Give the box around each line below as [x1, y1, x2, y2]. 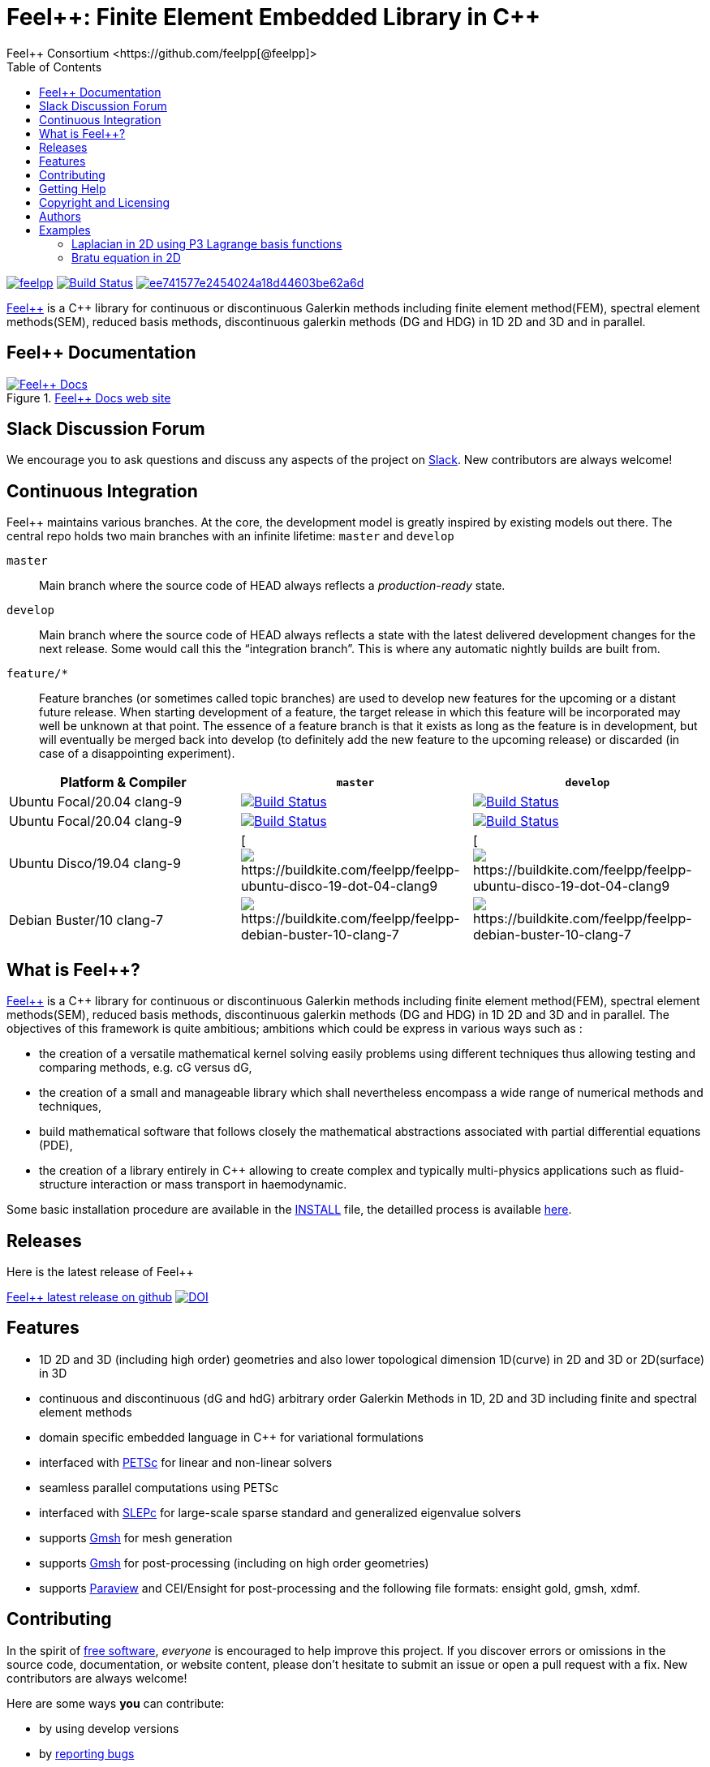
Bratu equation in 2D [71, 250, 181, 264]
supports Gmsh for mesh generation [39, 1530, 233, 1545]
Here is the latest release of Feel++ [6, 1264, 194, 1279]
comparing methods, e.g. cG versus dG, [39, 1060, 252, 1075]
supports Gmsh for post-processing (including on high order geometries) [39, 1555, 429, 1570]
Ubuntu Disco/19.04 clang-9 [9, 855, 181, 872]
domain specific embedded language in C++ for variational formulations [39, 1430, 424, 1444]
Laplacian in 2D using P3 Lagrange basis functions [71, 236, 342, 251]
